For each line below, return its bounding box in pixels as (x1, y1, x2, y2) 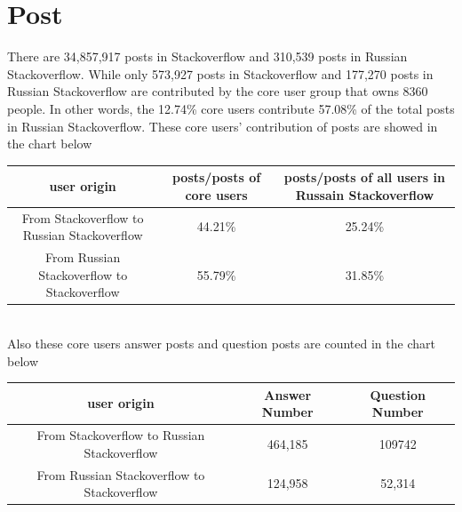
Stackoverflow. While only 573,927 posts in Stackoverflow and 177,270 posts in (7, 64, 434, 83)
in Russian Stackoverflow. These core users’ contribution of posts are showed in (7, 116, 438, 135)
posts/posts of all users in (283, 168, 445, 187)
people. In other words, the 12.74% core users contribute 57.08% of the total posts (7, 99, 455, 117)
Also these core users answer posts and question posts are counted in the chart (7, 333, 435, 352)
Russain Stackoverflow (295, 185, 434, 204)
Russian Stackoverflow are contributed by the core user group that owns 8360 (7, 82, 428, 100)
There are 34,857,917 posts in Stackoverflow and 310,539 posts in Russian (7, 47, 408, 66)
